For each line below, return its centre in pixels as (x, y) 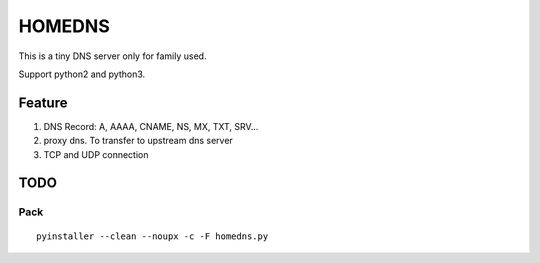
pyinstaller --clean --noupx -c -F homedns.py (152, 236)
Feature (43, 102)
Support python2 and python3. (82, 74)
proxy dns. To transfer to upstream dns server (138, 141)
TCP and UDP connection (96, 154)
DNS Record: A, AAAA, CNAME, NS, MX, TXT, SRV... (151, 126)
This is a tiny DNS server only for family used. (112, 56)
